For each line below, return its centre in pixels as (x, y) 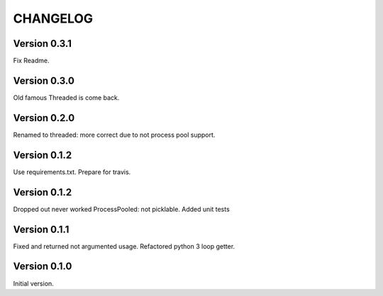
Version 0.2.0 (44, 118)
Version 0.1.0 (43, 267)
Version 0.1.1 (41, 229)
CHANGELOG (53, 18)
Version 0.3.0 (44, 80)
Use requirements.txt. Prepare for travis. (72, 172)
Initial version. (34, 283)
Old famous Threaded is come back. (66, 97)
